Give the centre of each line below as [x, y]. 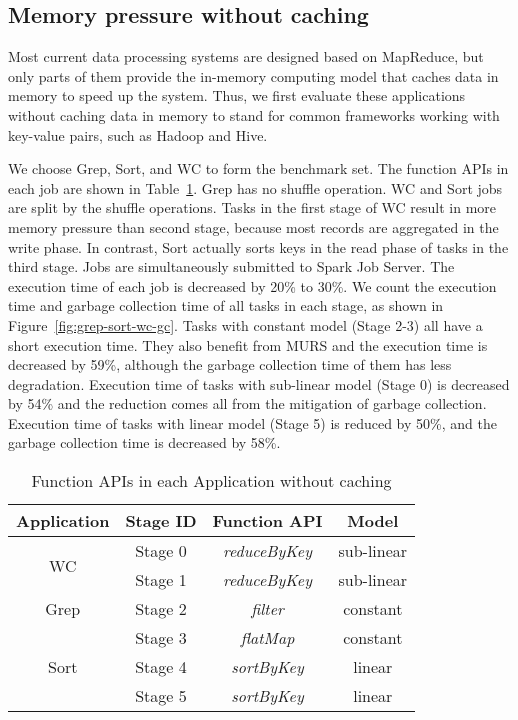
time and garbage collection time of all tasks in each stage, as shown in [226, 305]
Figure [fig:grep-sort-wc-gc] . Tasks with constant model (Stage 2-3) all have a [245, 324]
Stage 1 [161, 580]
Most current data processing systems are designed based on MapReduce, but [246, 56]
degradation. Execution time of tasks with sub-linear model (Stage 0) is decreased [259, 383]
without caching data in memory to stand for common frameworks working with [254, 114]
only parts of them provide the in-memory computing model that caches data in [253, 75]
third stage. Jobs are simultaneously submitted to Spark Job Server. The [231, 266]
